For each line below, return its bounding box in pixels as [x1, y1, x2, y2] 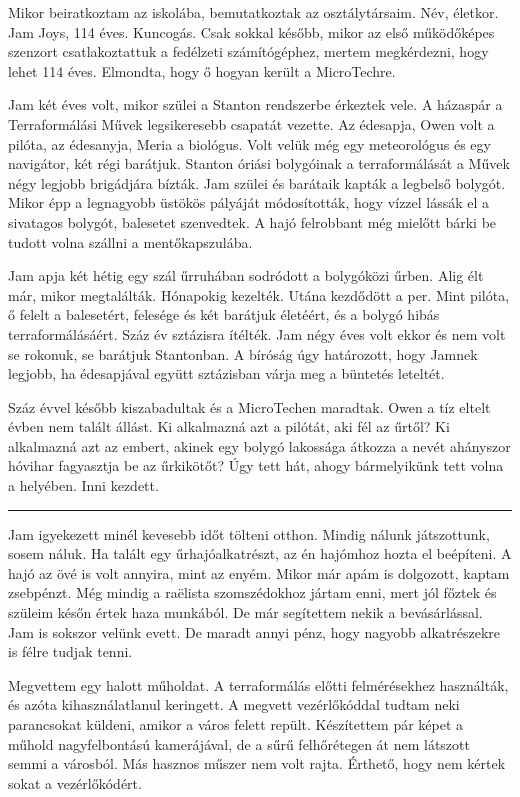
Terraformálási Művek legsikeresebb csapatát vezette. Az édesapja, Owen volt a [8, 113, 495, 134]
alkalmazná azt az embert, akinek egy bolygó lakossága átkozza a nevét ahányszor [8, 435, 511, 456]
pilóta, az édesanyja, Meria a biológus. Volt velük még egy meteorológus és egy [8, 133, 491, 154]
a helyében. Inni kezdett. [8, 475, 159, 496]
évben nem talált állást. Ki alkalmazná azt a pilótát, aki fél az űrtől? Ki [8, 416, 450, 437]
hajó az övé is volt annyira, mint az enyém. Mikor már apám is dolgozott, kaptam [8, 562, 510, 583]
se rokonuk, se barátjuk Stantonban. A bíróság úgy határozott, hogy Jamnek [8, 343, 478, 364]
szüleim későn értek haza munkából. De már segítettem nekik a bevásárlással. [8, 602, 483, 623]
